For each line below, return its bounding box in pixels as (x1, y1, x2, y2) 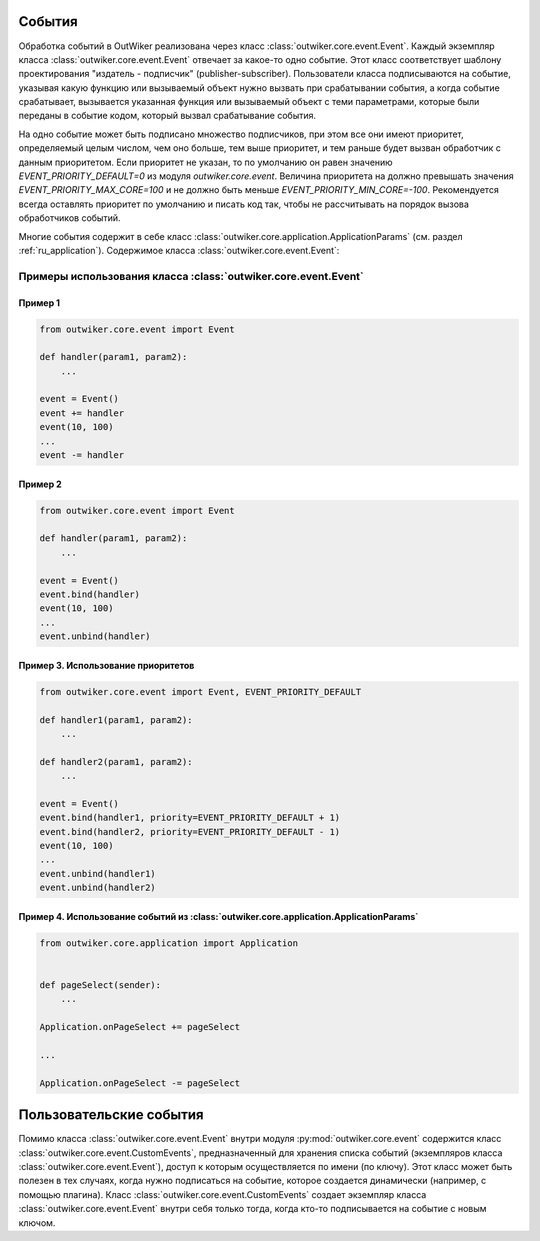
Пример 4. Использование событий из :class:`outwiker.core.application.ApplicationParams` (18, 910, 419, 922)
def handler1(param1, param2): (39, 714, 194, 725)
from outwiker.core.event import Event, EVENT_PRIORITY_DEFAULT (39, 686, 362, 697)
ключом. (18, 1216, 56, 1229)
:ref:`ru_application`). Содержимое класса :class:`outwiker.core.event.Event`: (18, 244, 340, 256)
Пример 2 (18, 478, 62, 490)
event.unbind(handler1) (39, 868, 157, 879)
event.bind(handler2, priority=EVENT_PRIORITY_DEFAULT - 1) (39, 826, 341, 837)
